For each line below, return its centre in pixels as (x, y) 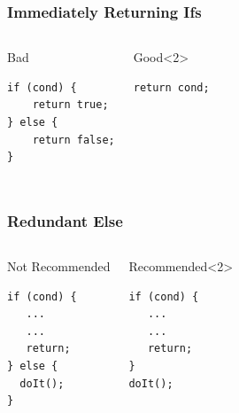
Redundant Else (65, 220)
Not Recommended (59, 266)
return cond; (171, 87)
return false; (73, 140)
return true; (70, 105)
